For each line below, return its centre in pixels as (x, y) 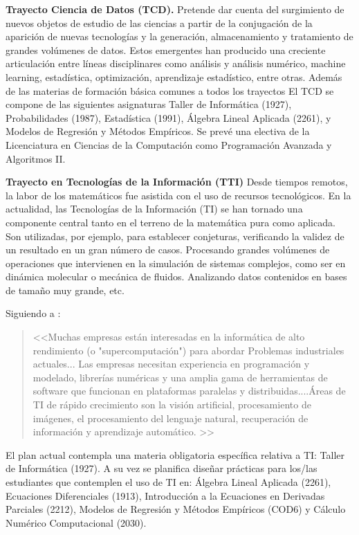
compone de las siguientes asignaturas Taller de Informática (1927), (149, 104)
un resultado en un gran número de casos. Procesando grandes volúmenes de (168, 250)
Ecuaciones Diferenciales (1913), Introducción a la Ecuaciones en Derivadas (165, 495)
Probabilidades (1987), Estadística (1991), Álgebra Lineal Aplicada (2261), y (168, 117)
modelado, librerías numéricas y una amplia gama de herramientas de (180, 377)
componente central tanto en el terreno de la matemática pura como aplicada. (171, 222)
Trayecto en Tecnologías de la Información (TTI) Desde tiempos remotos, (177, 182)
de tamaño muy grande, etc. (65, 290)
